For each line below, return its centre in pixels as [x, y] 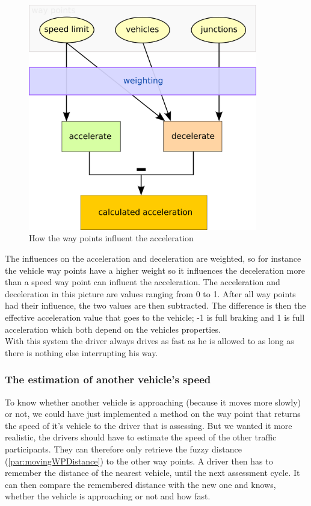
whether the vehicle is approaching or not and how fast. [108, 496]
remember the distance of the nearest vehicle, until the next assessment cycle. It [152, 473]
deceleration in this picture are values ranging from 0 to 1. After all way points [150, 293]
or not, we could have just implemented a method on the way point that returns [153, 414]
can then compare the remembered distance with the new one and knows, [140, 484]
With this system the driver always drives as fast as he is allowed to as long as [149, 341]
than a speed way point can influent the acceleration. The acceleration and [143, 282]
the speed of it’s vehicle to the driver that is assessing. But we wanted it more [149, 425]
